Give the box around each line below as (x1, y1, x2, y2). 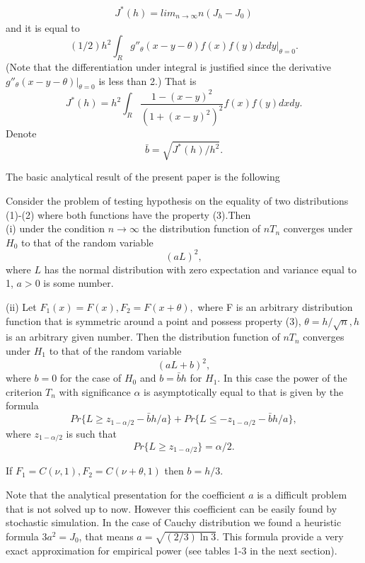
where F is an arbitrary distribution (197, 300, 353, 314)
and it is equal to (6, 20, 80, 35)
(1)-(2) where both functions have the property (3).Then (6, 207, 251, 222)
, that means (79, 528, 134, 543)
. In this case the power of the (217, 370, 347, 385)
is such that (66, 426, 117, 440)
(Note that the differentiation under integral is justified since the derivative (6, 59, 332, 74)
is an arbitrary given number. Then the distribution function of (6, 329, 280, 344)
